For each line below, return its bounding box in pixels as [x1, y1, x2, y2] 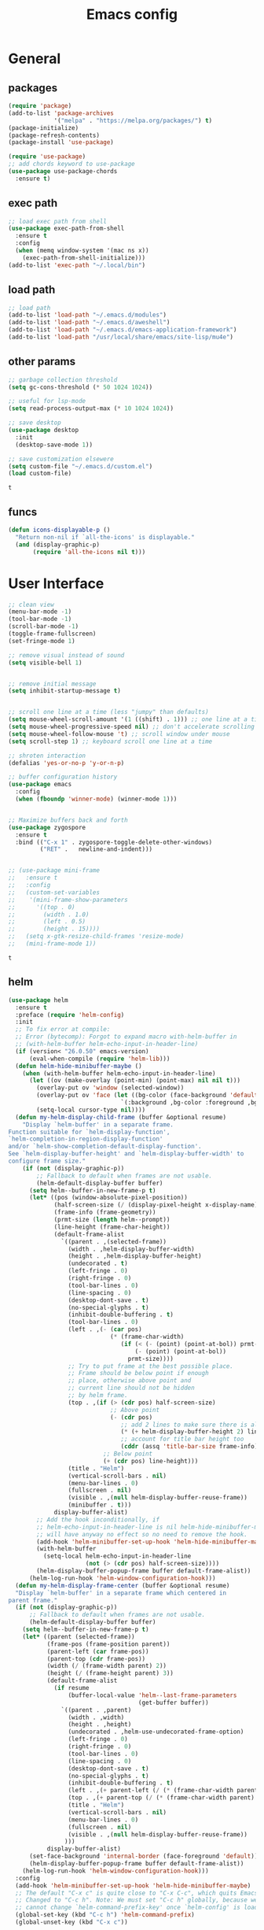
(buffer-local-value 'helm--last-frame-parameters [68, 1691, 237, 1699]
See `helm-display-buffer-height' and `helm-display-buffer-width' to [8, 1150, 244, 1158]
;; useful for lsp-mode [8, 397, 86, 405]
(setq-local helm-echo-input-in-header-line [42, 1552, 192, 1560]
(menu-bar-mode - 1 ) [8, 608, 72, 616]
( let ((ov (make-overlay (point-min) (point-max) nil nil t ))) [28, 1077, 241, 1085]
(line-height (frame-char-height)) [53, 1222, 170, 1231]
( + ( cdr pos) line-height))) [103, 1457, 199, 1465]
